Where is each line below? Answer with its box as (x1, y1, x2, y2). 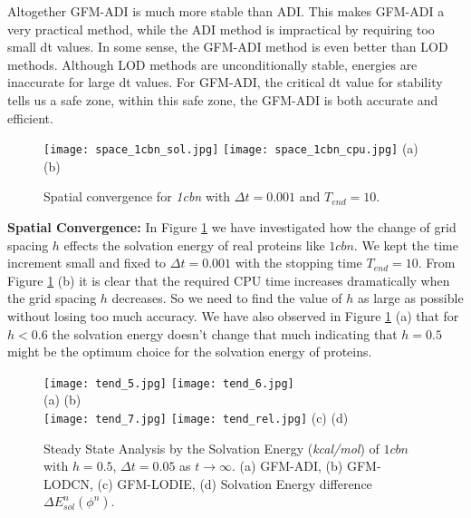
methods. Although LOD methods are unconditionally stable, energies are (7, 54, 418, 73)
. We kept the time (353, 235, 458, 254)
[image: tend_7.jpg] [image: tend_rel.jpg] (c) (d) (43, 408, 349, 426)
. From (418, 253, 456, 272)
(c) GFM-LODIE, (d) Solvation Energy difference (97, 474, 372, 493)
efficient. (7, 108, 53, 127)
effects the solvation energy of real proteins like (63, 235, 325, 254)
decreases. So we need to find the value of (111, 288, 342, 308)
